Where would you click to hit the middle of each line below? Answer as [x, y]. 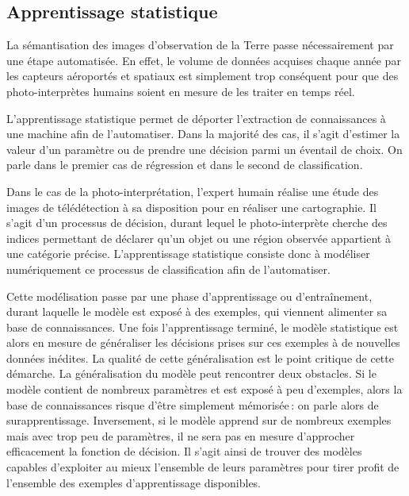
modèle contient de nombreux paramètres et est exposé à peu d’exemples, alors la [204, 389]
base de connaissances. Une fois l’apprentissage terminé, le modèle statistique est [203, 327]
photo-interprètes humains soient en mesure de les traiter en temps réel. [181, 91]
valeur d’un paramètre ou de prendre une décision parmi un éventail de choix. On [204, 149]
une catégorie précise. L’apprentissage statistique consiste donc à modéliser [188, 254]
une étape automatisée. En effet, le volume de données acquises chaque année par [204, 60]
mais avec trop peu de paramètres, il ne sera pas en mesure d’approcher [181, 435]
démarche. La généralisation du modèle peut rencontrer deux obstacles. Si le [191, 373]
